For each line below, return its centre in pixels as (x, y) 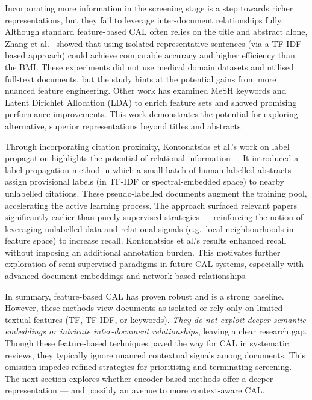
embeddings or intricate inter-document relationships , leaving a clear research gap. (156, 331)
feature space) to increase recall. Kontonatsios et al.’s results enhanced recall (146, 240)
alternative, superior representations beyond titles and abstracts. (124, 125)
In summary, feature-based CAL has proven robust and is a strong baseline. (145, 296)
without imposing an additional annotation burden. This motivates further (143, 252)
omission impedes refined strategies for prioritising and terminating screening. (148, 367)
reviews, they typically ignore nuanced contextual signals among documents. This (155, 355)
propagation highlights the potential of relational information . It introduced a (152, 158)
